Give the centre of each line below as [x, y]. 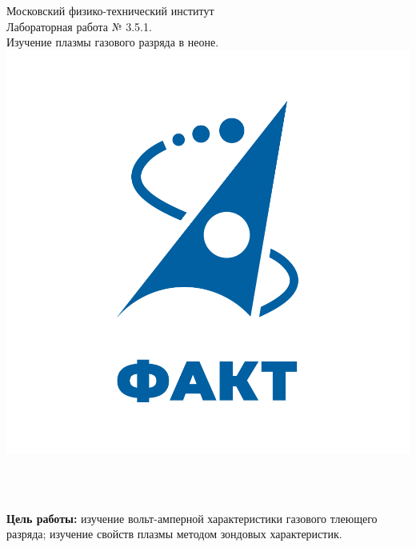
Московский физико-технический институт [110, 10]
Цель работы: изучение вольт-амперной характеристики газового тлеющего [192, 518]
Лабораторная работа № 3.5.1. [79, 26]
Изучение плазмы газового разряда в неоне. [113, 42]
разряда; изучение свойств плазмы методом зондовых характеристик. [174, 534]
